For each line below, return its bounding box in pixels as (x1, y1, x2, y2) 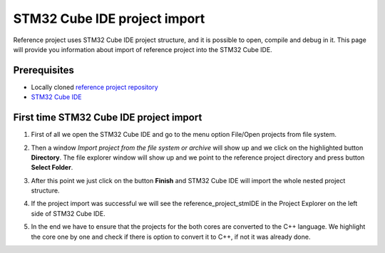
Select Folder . (31, 163, 73, 172)
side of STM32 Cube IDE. (31, 209, 106, 217)
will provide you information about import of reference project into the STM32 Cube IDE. (13, 45, 272, 53)
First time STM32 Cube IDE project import (13, 111, 202, 124)
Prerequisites (13, 64, 74, 76)
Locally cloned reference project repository (31, 83, 158, 91)
